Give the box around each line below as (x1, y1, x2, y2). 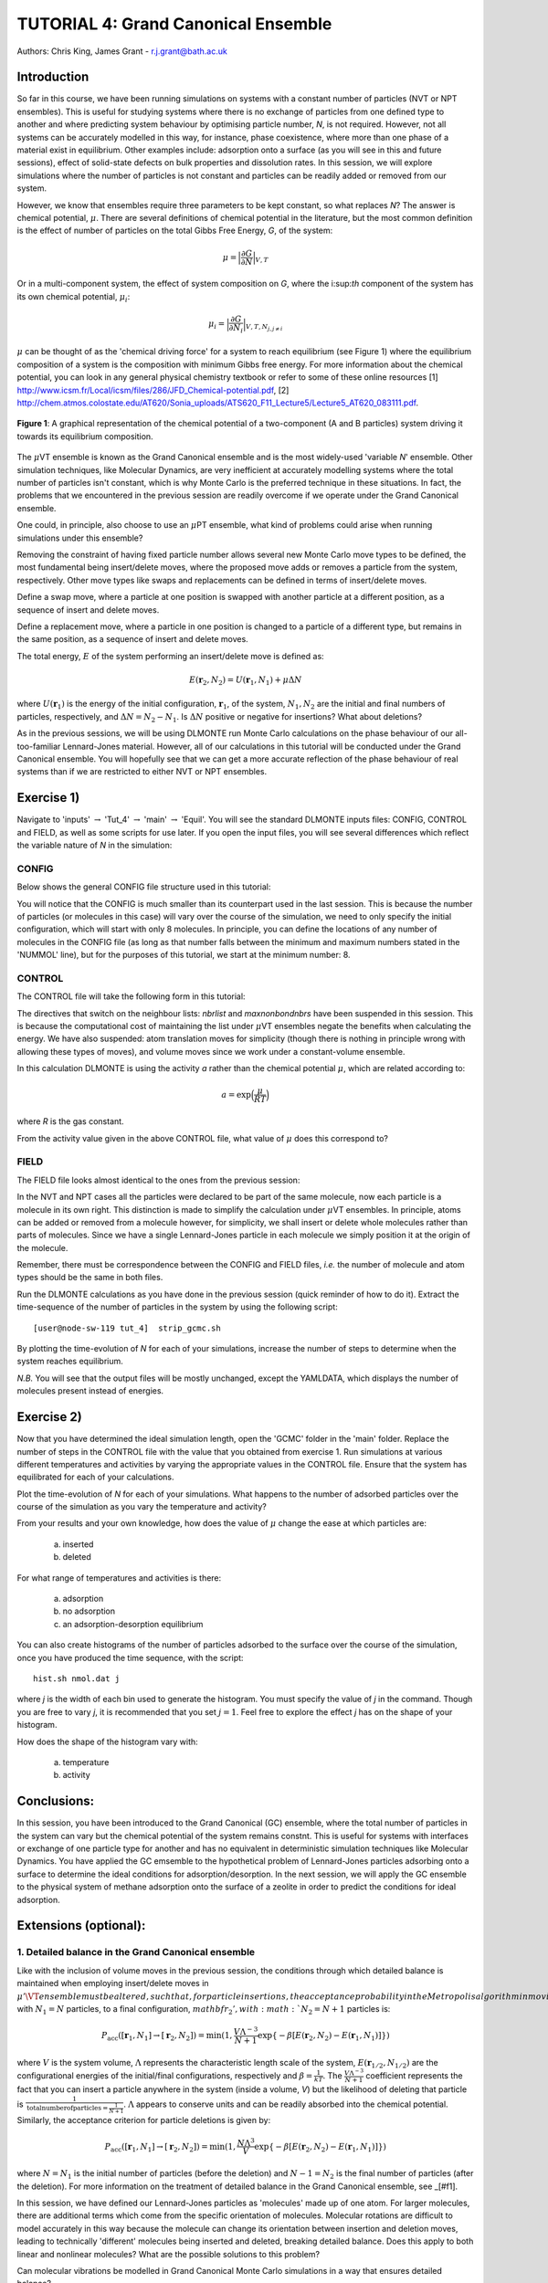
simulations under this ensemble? (16, 532, 143, 543)
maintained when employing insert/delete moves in (16, 1978, 209, 1989)
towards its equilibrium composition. (16, 430, 154, 442)
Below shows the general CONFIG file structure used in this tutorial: (16, 881, 271, 892)
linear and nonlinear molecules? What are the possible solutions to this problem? (16, 2248, 320, 2259)
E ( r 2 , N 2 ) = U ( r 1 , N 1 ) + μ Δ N (188, 674, 302, 687)
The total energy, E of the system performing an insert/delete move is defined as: (16, 650, 324, 661)
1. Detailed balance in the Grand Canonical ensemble (16, 1946, 256, 1959)
